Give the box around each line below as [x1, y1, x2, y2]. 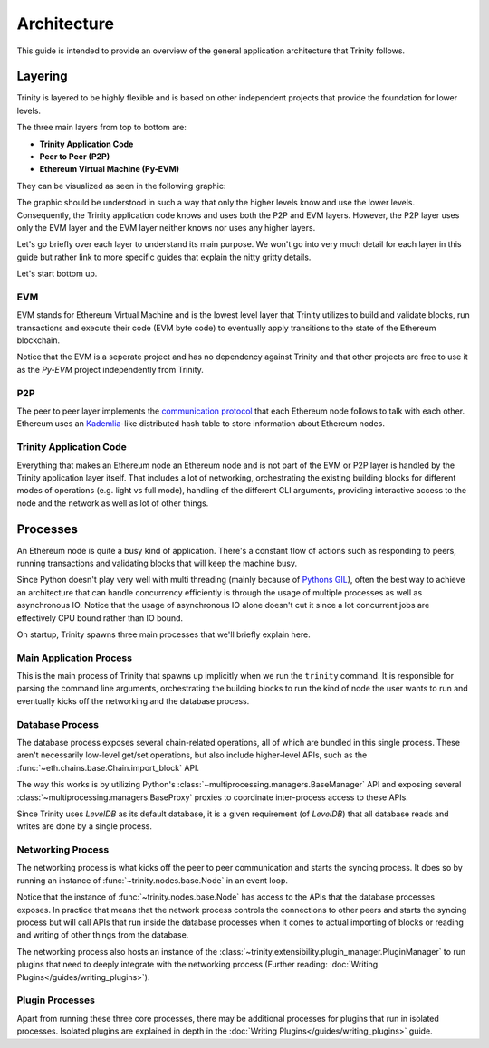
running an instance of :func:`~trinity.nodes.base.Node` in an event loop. [16, 874, 289, 886]
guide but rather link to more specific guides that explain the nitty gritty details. [16, 252, 312, 262]
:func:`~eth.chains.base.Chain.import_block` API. [16, 762, 199, 773]
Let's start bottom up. [16, 268, 98, 280]
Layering [16, 69, 68, 84]
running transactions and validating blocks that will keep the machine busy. [16, 557, 298, 568]
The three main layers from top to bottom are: [16, 122, 187, 133]
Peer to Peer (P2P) [39, 151, 110, 162]
